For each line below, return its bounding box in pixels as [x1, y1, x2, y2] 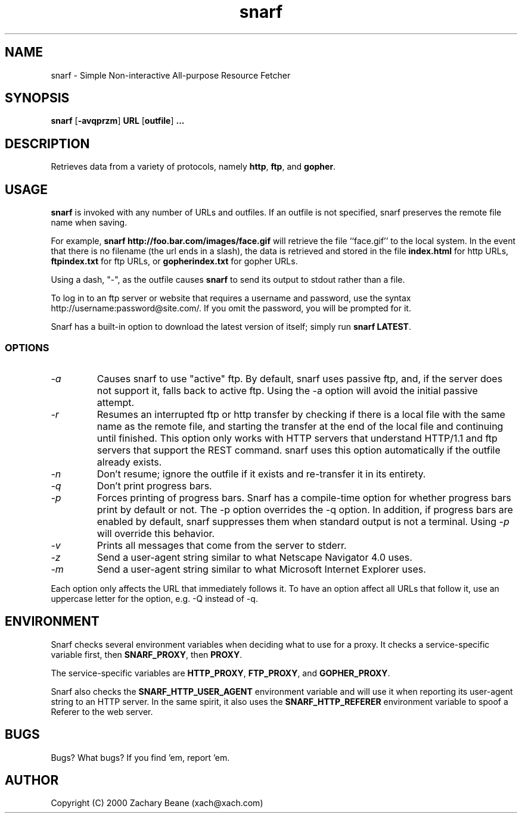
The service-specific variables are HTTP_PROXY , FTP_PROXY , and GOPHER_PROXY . [51, 667, 390, 678]
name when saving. [51, 217, 128, 228]
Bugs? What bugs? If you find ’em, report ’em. [51, 752, 230, 763]
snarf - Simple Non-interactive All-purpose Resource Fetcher [51, 70, 291, 80]
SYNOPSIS [5, 90, 70, 106]
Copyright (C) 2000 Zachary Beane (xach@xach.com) [51, 798, 263, 808]
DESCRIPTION [5, 136, 90, 151]
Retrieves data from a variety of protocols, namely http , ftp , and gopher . [51, 161, 336, 172]
